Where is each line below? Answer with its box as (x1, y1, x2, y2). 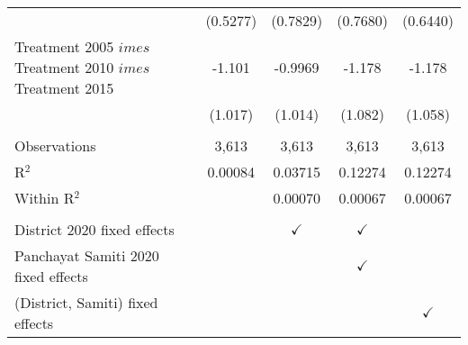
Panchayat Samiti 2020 (14, 245, 159, 266)
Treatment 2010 (14, 57, 114, 77)
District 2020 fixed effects (14, 219, 175, 240)
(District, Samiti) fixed (14, 292, 158, 313)
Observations (14, 135, 96, 156)
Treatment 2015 (14, 77, 114, 98)
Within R (14, 187, 75, 208)
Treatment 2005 (14, 36, 114, 57)
